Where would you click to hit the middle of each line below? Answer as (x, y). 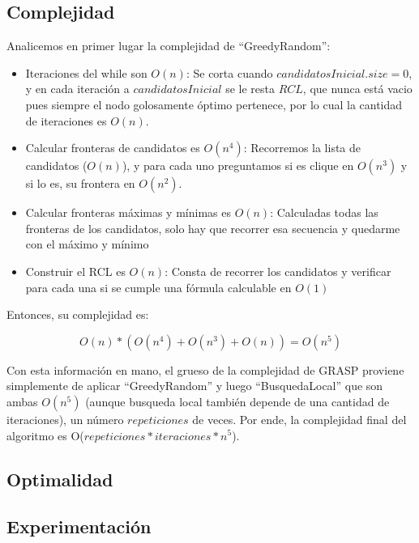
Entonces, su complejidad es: (78, 314)
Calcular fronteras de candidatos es (113, 148)
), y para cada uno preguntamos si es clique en (238, 165)
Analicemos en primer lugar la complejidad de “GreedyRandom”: (169, 46)
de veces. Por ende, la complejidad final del (299, 419)
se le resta (250, 89)
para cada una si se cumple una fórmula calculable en (158, 287)
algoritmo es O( (45, 435)
